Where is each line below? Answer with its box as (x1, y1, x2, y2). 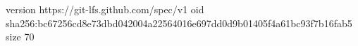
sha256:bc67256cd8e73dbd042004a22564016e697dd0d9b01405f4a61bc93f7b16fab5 (6, 15, 352, 30)
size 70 (6, 29, 35, 44)
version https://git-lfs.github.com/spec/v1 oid (6, 2, 204, 16)
